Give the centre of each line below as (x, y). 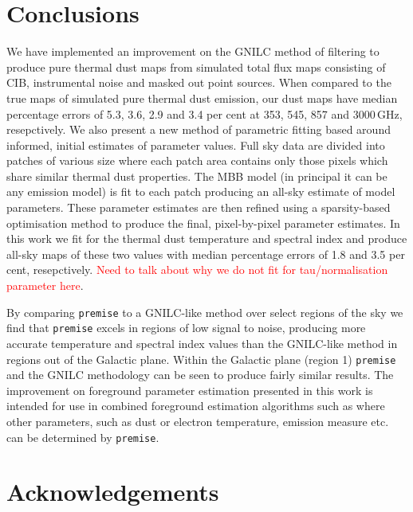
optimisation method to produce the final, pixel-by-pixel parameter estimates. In (203, 223)
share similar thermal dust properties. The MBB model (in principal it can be (197, 176)
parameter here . (45, 285)
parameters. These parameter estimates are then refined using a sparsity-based (199, 207)
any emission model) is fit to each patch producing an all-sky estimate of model (201, 192)
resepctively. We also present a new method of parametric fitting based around (199, 129)
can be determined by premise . (83, 437)
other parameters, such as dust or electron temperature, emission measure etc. (198, 421)
